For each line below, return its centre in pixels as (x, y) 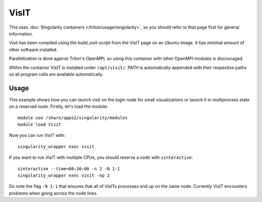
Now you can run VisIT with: (37, 135)
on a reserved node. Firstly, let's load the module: (58, 106)
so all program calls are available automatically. (56, 74)
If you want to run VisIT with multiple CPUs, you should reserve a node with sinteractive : (101, 157)
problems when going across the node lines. (53, 193)
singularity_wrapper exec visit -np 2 (64, 175)
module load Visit (40, 124)
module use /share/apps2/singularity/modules (73, 118)
